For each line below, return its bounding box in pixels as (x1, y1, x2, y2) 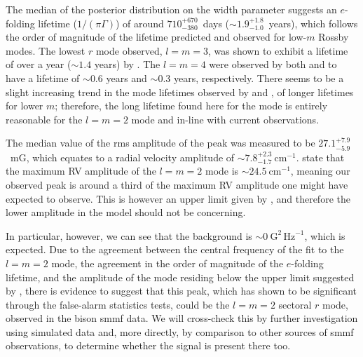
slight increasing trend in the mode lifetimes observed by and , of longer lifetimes (6, 84, 354, 99)
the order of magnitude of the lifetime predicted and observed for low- (6, 29, 307, 44)
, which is (304, 228, 345, 243)
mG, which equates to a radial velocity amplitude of (10, 149, 235, 164)
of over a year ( (6, 57, 71, 72)
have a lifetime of (6, 70, 80, 85)
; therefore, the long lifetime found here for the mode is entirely (55, 98, 328, 113)
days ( (203, 15, 230, 30)
